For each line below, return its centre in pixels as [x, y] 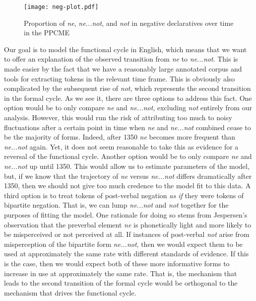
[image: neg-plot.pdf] [61, 7]
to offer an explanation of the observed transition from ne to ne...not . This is [121, 59]
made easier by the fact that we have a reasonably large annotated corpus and [123, 69]
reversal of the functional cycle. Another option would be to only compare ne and [128, 156]
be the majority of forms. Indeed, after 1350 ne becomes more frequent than [120, 137]
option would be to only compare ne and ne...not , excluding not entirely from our [128, 108]
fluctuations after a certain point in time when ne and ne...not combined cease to [128, 127]
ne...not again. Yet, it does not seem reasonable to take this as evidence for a [121, 146]
